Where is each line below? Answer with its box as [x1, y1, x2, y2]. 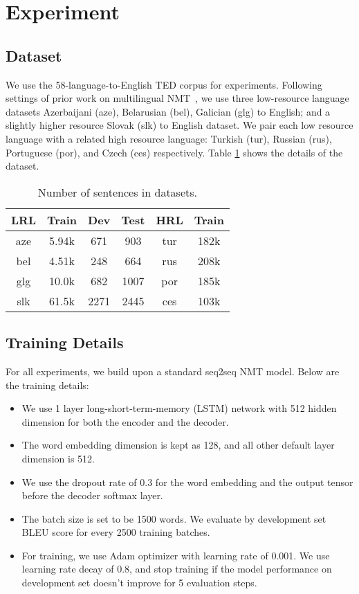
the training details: [6, 377, 89, 392]
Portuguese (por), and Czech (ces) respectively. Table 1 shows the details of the [6, 145, 343, 159]
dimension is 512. [21, 451, 95, 465]
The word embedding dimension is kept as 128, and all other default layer [21, 438, 335, 452]
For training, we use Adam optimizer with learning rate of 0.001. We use [21, 548, 330, 562]
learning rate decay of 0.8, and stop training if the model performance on [21, 561, 332, 576]
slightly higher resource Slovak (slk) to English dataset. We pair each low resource [6, 118, 353, 132]
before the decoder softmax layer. [21, 488, 163, 503]
